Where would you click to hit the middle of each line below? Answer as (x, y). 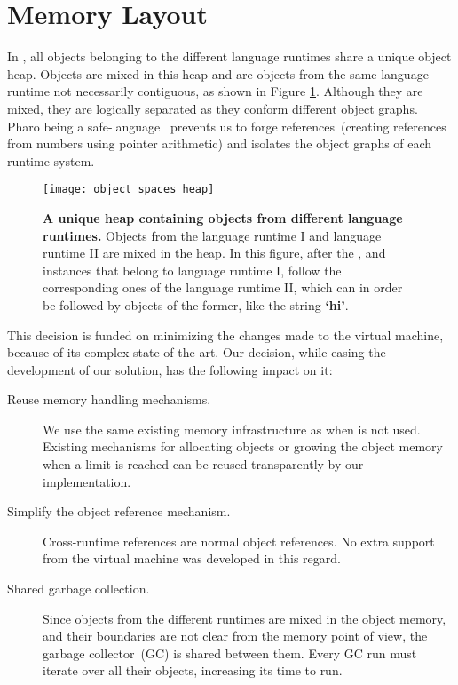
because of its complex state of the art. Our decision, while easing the (197, 352)
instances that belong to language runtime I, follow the (192, 270)
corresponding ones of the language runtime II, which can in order (223, 287)
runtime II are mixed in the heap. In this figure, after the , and (214, 253)
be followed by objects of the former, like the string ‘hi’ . (196, 304)
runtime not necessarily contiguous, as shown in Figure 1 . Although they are (215, 91)
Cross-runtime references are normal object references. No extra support (239, 541)
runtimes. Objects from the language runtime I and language (212, 235)
